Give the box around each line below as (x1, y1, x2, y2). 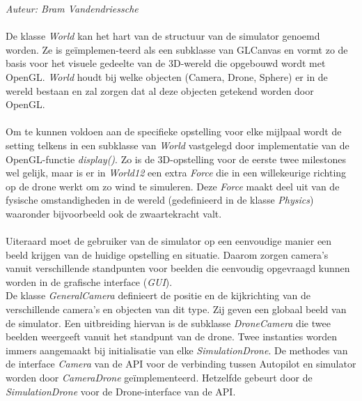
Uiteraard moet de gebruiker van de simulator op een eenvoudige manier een (6, 234, 332, 248)
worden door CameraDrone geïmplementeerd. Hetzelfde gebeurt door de (6, 370, 313, 385)
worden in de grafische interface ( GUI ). (6, 274, 173, 289)
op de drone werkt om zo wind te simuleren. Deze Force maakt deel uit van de (6, 179, 340, 193)
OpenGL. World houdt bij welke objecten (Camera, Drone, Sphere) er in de (6, 69, 328, 84)
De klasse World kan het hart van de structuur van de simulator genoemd (6, 29, 320, 43)
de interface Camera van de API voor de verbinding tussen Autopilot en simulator (6, 356, 356, 371)
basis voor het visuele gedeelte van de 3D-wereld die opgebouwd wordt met (6, 56, 326, 70)
